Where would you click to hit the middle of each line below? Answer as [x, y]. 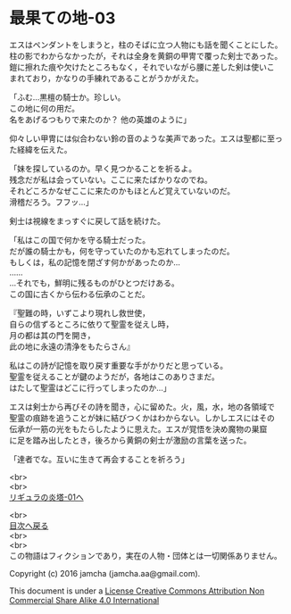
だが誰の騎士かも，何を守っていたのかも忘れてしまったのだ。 [122, 251]
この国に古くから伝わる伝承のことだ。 [79, 294]
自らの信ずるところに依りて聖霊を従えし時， [91, 324]
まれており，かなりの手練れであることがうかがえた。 [106, 78]
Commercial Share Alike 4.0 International [84, 600]
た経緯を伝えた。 [41, 149]
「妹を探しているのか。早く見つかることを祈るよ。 [103, 168]
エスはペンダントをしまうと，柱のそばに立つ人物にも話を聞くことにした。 [146, 45]
